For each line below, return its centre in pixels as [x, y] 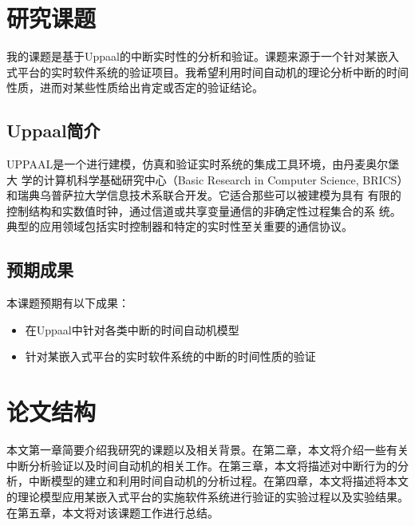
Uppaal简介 [53, 131]
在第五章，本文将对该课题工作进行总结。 [113, 512]
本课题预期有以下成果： [68, 303]
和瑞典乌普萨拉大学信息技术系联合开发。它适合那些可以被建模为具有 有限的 [204, 195]
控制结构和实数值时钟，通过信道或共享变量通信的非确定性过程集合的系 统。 [204, 210]
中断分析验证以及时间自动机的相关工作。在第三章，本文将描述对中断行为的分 [207, 465]
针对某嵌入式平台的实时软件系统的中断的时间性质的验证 [170, 356]
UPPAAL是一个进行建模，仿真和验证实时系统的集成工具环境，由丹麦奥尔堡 [203, 164]
